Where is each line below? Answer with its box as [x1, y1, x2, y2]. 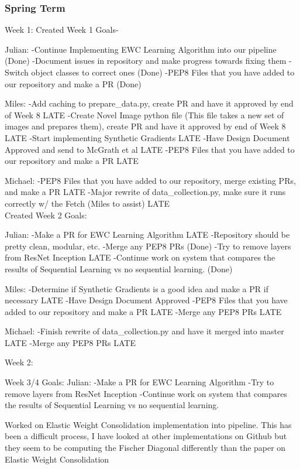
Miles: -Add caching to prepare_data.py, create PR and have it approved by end [5, 97, 294, 109]
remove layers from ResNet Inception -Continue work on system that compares [5, 387, 287, 399]
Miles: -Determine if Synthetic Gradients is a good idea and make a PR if [5, 282, 268, 295]
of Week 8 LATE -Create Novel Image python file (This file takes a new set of [5, 108, 284, 121]
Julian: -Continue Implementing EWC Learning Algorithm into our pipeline [5, 43, 277, 55]
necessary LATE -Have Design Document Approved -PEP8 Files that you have [5, 294, 288, 306]
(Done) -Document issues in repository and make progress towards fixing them [5, 54, 287, 67]
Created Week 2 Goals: [5, 208, 87, 221]
